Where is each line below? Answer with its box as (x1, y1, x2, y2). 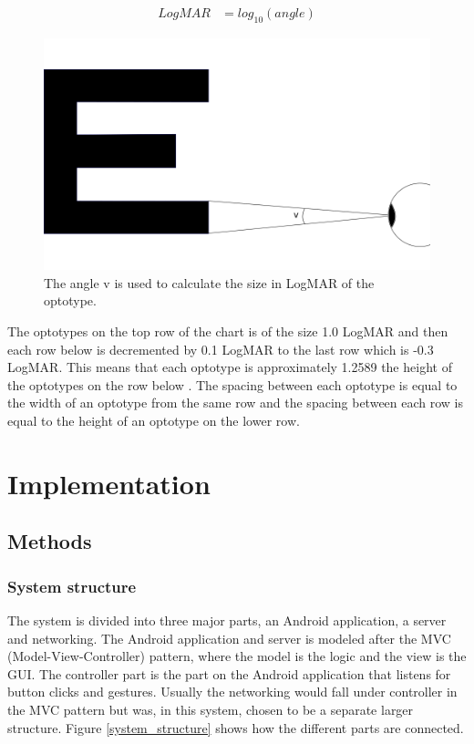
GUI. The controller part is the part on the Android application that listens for (7, 664, 451, 683)
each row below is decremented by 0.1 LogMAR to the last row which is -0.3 (7, 339, 434, 358)
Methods (7, 527, 92, 555)
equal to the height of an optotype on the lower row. (7, 410, 300, 429)
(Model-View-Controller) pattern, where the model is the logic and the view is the (7, 646, 467, 666)
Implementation (7, 464, 211, 501)
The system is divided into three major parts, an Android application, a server (7, 610, 447, 629)
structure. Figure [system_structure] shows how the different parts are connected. (7, 718, 464, 737)
